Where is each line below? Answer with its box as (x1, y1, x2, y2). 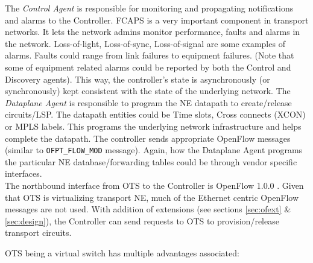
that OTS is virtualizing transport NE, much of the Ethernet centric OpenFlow (5, 191, 299, 203)
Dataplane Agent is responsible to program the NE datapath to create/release (5, 96, 292, 109)
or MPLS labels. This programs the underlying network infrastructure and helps (5, 119, 302, 132)
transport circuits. (5, 226, 72, 239)
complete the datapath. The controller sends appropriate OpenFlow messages (5, 131, 291, 144)
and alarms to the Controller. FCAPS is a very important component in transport (5, 13, 309, 26)
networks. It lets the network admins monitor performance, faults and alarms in (5, 25, 300, 38)
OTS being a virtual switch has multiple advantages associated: (5, 246, 239, 259)
